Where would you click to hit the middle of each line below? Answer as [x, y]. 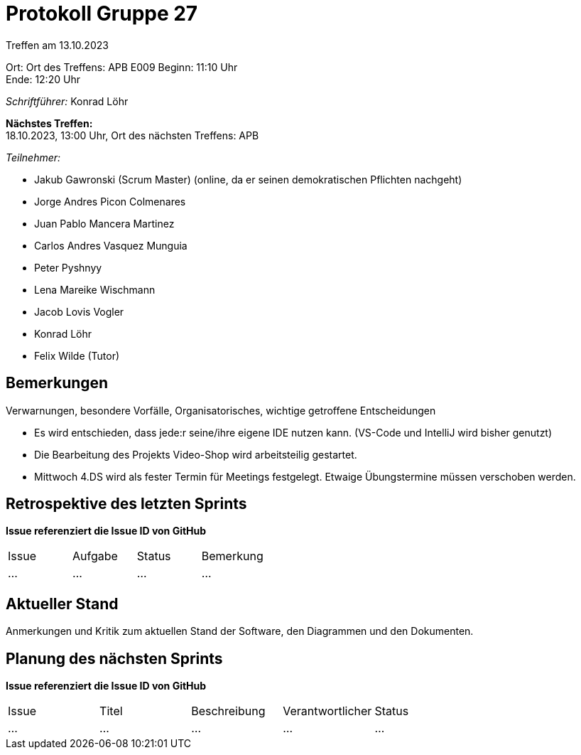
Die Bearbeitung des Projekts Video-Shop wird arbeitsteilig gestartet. [196, 454]
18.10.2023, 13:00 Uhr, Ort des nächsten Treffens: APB [132, 135]
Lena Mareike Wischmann [95, 289]
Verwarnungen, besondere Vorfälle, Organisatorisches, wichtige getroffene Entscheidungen [221, 410]
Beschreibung [228, 711]
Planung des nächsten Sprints [114, 658]
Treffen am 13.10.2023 [57, 45]
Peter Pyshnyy [68, 267]
